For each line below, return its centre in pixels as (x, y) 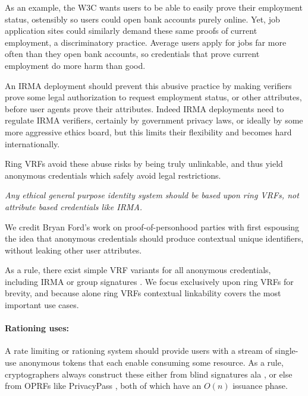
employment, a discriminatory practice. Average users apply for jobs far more (146, 42)
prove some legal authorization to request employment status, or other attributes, (153, 97)
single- (287, 351)
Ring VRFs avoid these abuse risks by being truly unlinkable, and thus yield (144, 164)
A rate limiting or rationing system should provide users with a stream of (139, 351)
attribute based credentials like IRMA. (74, 206)
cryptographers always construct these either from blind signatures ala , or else (149, 374)
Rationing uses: (37, 328)
